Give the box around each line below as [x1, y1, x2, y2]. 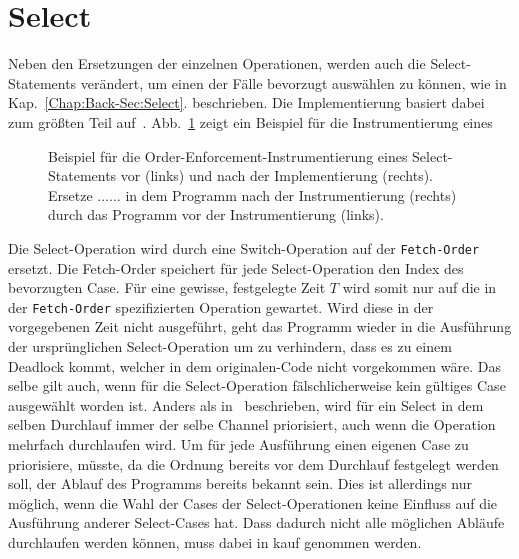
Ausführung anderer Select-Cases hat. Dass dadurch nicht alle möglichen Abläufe [8, 512, 505, 533]
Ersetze [48, 184, 93, 205]
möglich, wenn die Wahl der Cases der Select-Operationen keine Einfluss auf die [8, 492, 498, 513]
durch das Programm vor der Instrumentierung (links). [48, 204, 384, 225]
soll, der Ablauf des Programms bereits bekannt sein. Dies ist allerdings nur [8, 473, 473, 494]
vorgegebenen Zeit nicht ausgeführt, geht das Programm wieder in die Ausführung [8, 316, 512, 337]
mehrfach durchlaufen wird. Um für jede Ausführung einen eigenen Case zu [8, 433, 469, 454]
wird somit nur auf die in [342, 277, 497, 298]
